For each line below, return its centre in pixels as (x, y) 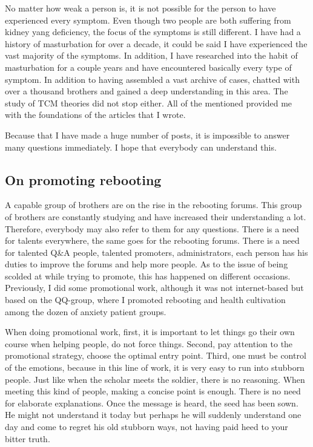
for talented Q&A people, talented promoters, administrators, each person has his (156, 252)
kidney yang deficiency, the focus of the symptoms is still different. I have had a (153, 32)
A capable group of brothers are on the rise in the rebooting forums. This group (153, 205)
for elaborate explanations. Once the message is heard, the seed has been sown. (152, 403)
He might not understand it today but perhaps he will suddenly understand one (153, 415)
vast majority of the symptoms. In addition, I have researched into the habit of (151, 55)
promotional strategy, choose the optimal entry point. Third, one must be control (156, 355)
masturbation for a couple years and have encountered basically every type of (148, 67)
